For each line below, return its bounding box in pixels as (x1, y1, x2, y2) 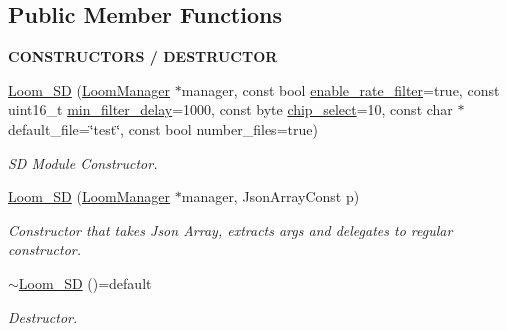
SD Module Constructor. (8, 152, 158, 173)
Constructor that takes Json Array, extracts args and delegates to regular (8, 219, 453, 240)
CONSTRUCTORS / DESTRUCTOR (8, 46, 278, 67)
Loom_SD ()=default (18, 272, 152, 293)
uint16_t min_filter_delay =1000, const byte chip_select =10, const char (8, 99, 453, 120)
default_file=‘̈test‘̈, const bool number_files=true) (8, 118, 318, 139)
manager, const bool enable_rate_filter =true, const (181, 79, 500, 100)
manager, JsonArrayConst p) (181, 186, 360, 207)
